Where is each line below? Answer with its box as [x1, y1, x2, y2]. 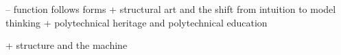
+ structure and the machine [5, 38, 128, 52]
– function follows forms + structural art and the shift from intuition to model [5, 2, 336, 16]
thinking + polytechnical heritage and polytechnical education [5, 15, 268, 29]
